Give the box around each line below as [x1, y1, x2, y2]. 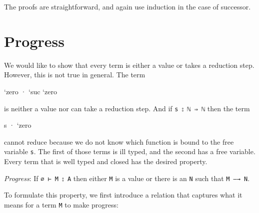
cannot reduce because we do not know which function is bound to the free [4, 136, 234, 147]
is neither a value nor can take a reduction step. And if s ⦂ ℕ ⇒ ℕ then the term [4, 103, 250, 113]
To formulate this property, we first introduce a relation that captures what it [4, 190, 242, 200]
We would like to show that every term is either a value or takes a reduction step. [4, 59, 254, 70]
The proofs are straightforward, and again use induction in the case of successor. [4, 1, 251, 11]
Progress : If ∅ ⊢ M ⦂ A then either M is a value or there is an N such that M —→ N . [4, 173, 250, 183]
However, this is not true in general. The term [4, 69, 145, 80]
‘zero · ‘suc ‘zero [4, 86, 57, 96]
